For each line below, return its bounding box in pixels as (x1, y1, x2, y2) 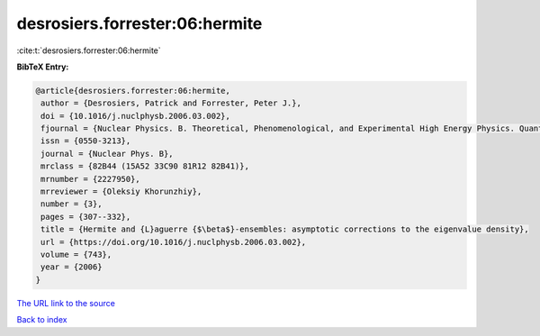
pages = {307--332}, (40, 212, 131, 222)
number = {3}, (40, 199, 103, 209)
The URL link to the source (16, 297, 116, 308)
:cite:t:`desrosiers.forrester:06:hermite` (16, 45, 161, 56)
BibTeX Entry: (16, 61, 69, 72)
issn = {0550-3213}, (40, 136, 131, 146)
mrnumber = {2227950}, (40, 174, 141, 184)
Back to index (16, 314, 67, 325)
